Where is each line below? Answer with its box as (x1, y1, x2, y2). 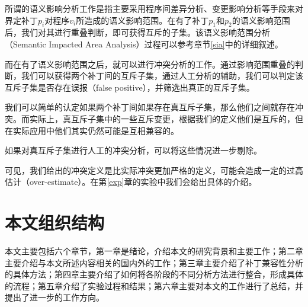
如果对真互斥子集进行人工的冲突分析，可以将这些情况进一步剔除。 (5, 144, 262, 156)
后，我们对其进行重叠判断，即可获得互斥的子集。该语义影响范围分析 (5, 26, 270, 39)
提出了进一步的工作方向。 (5, 291, 104, 303)
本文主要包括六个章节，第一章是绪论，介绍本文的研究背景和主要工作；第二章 (5, 245, 303, 257)
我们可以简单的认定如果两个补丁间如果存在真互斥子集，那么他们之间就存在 (5, 101, 295, 113)
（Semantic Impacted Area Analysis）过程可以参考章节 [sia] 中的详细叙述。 (5, 37, 283, 50)
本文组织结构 (5, 210, 105, 235)
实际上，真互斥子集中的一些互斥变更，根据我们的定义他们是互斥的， (29, 112, 295, 124)
